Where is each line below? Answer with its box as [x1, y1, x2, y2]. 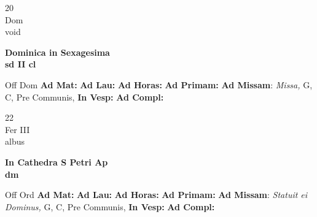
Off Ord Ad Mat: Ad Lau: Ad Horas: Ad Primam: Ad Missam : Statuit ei [5, 188, 308, 201]
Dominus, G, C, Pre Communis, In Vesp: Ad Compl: [5, 200, 215, 213]
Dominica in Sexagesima [5, 45, 110, 58]
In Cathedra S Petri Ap [5, 155, 108, 168]
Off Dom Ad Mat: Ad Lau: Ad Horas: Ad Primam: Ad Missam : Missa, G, [5, 78, 313, 91]
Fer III [5, 123, 30, 135]
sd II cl [5, 58, 36, 70]
